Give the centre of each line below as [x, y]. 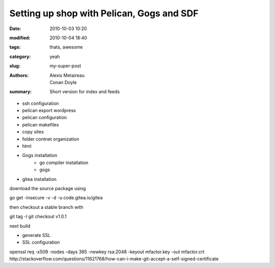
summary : [21, 92]
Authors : [19, 75]
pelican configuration [45, 118]
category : [20, 57]
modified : [20, 38]
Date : [15, 29]
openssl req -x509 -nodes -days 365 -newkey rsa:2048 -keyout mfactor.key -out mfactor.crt [107, 252]
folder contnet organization [51, 139]
